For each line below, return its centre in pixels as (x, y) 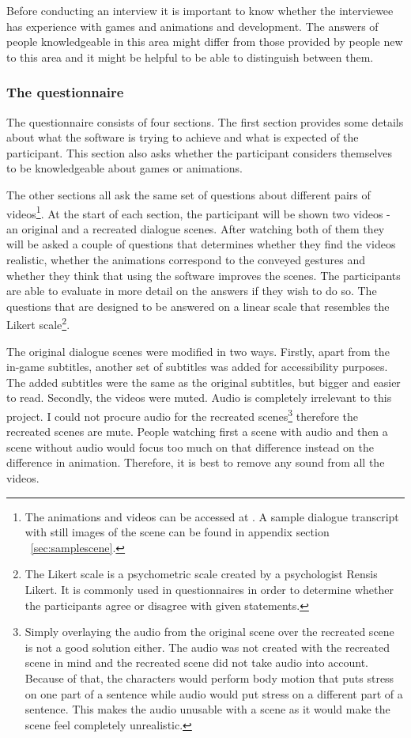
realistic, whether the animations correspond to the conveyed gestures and (186, 259)
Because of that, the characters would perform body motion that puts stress (209, 677)
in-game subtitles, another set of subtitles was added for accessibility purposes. (197, 367)
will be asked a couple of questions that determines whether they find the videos (201, 244)
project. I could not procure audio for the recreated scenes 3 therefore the (182, 415)
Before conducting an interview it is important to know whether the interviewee (200, 10)
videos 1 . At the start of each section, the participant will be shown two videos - (198, 212)
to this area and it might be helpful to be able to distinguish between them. (190, 57)
